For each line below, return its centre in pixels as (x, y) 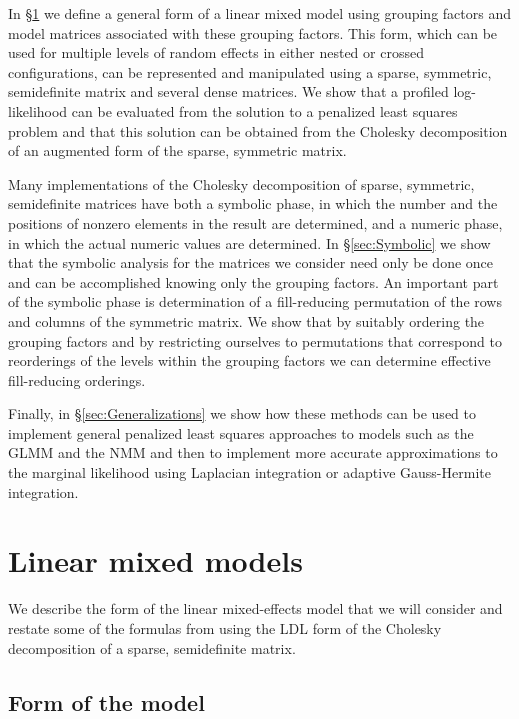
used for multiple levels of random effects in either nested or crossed (216, 52)
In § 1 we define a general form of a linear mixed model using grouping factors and (259, 13)
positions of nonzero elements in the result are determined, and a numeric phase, (255, 222)
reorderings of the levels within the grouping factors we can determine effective (249, 360)
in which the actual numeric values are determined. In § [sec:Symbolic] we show (249, 242)
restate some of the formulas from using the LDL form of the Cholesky (225, 627)
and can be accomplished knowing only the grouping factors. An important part (253, 281)
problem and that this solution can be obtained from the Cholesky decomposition (258, 130)
